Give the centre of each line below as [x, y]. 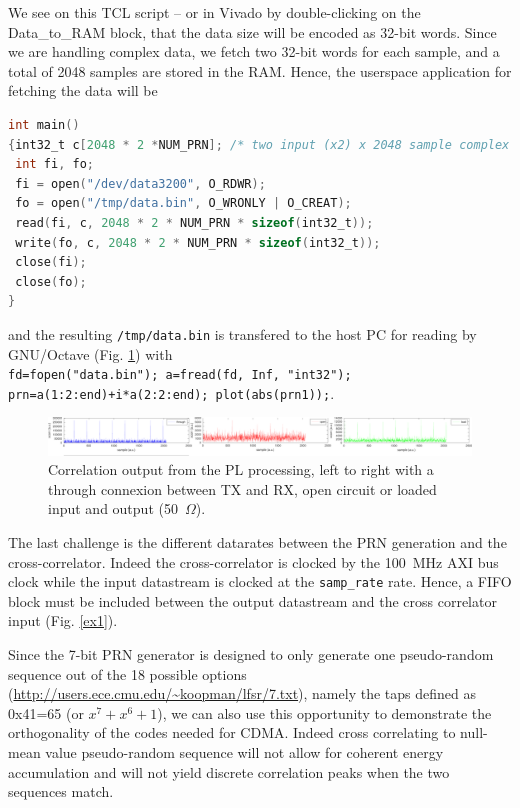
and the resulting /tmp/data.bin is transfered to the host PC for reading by [242, 333]
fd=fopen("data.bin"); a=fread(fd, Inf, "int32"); [180, 375]
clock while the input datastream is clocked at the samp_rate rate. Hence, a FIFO [260, 581]
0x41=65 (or [46, 712]
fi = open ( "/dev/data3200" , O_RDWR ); [140, 183]
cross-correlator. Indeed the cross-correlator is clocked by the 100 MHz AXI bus [253, 561]
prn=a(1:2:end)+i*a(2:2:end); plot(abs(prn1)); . [171, 392]
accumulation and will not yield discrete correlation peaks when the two [229, 771]
